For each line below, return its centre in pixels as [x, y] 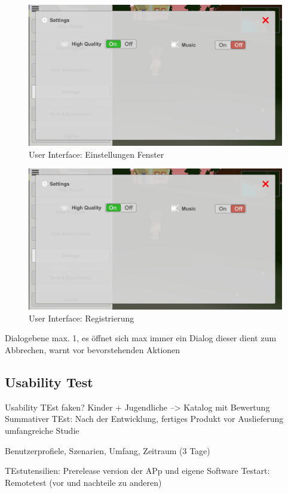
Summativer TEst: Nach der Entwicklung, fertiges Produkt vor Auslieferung [144, 419]
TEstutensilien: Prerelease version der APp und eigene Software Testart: [137, 471]
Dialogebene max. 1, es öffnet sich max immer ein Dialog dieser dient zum [141, 338]
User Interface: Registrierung [82, 318]
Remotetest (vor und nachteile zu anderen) [83, 482]
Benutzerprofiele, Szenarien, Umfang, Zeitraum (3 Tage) [108, 450]
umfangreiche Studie [42, 430]
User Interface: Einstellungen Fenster [96, 154]
